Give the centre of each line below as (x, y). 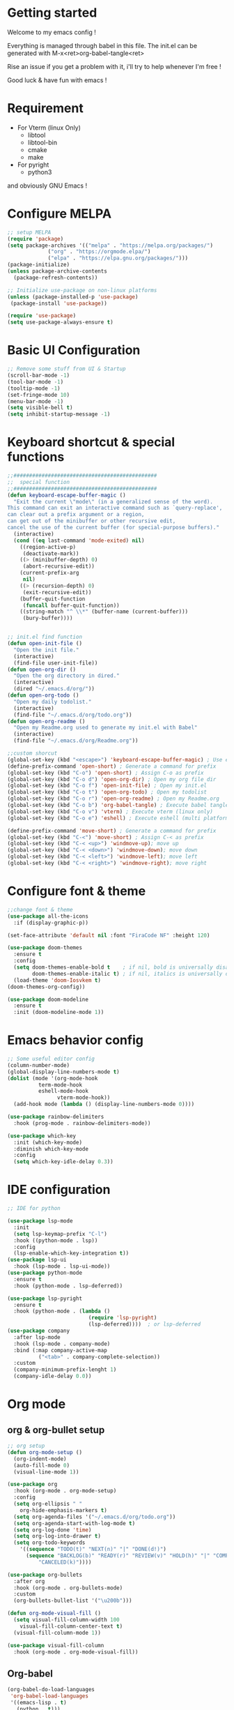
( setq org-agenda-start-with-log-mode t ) (75, 1523)
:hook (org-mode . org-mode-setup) (65, 1491)
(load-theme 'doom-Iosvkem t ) (57, 980)
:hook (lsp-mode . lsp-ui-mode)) (62, 1266)
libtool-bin (42, 142)
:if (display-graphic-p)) (51, 923)
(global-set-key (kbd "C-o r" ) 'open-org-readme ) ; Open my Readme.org (113, 799)
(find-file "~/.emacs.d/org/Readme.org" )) (76, 741)
